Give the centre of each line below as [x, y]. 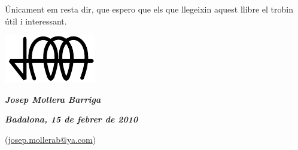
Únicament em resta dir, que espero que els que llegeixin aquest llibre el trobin [149, 9]
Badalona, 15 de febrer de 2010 [72, 119]
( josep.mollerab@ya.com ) [51, 139]
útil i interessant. [36, 21]
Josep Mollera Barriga [53, 99]
